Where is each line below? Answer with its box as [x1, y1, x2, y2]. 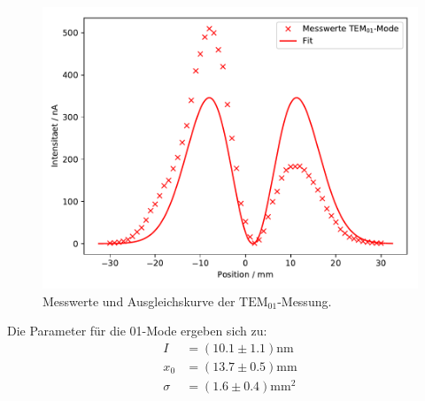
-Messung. [277, 291, 332, 310]
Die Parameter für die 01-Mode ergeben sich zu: [7, 321, 267, 340]
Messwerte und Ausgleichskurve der [42, 291, 236, 310]
